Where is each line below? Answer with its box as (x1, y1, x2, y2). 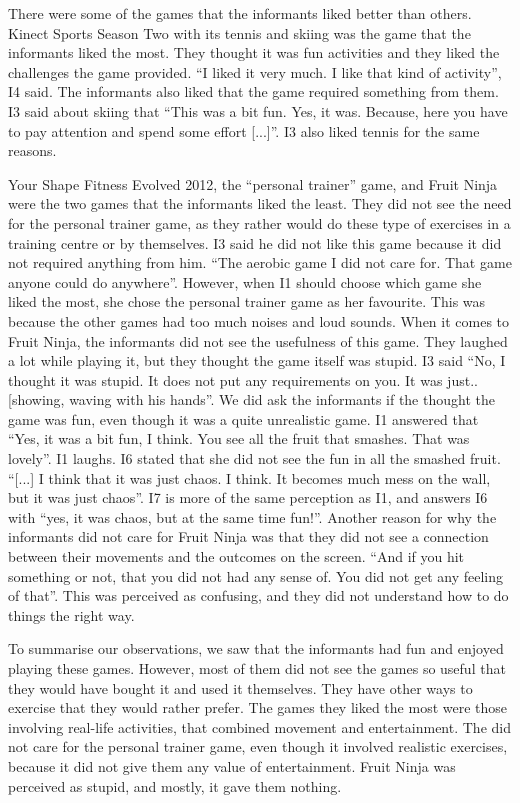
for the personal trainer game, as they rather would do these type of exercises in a (8, 212, 511, 233)
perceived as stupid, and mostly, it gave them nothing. (8, 775, 342, 796)
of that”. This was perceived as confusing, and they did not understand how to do (8, 585, 509, 606)
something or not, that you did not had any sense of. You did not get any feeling (8, 565, 503, 586)
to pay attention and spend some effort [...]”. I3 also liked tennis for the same (8, 120, 480, 141)
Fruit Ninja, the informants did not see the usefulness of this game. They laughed (8, 330, 508, 351)
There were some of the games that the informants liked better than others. (8, 3, 472, 23)
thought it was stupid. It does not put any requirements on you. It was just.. (8, 369, 478, 390)
